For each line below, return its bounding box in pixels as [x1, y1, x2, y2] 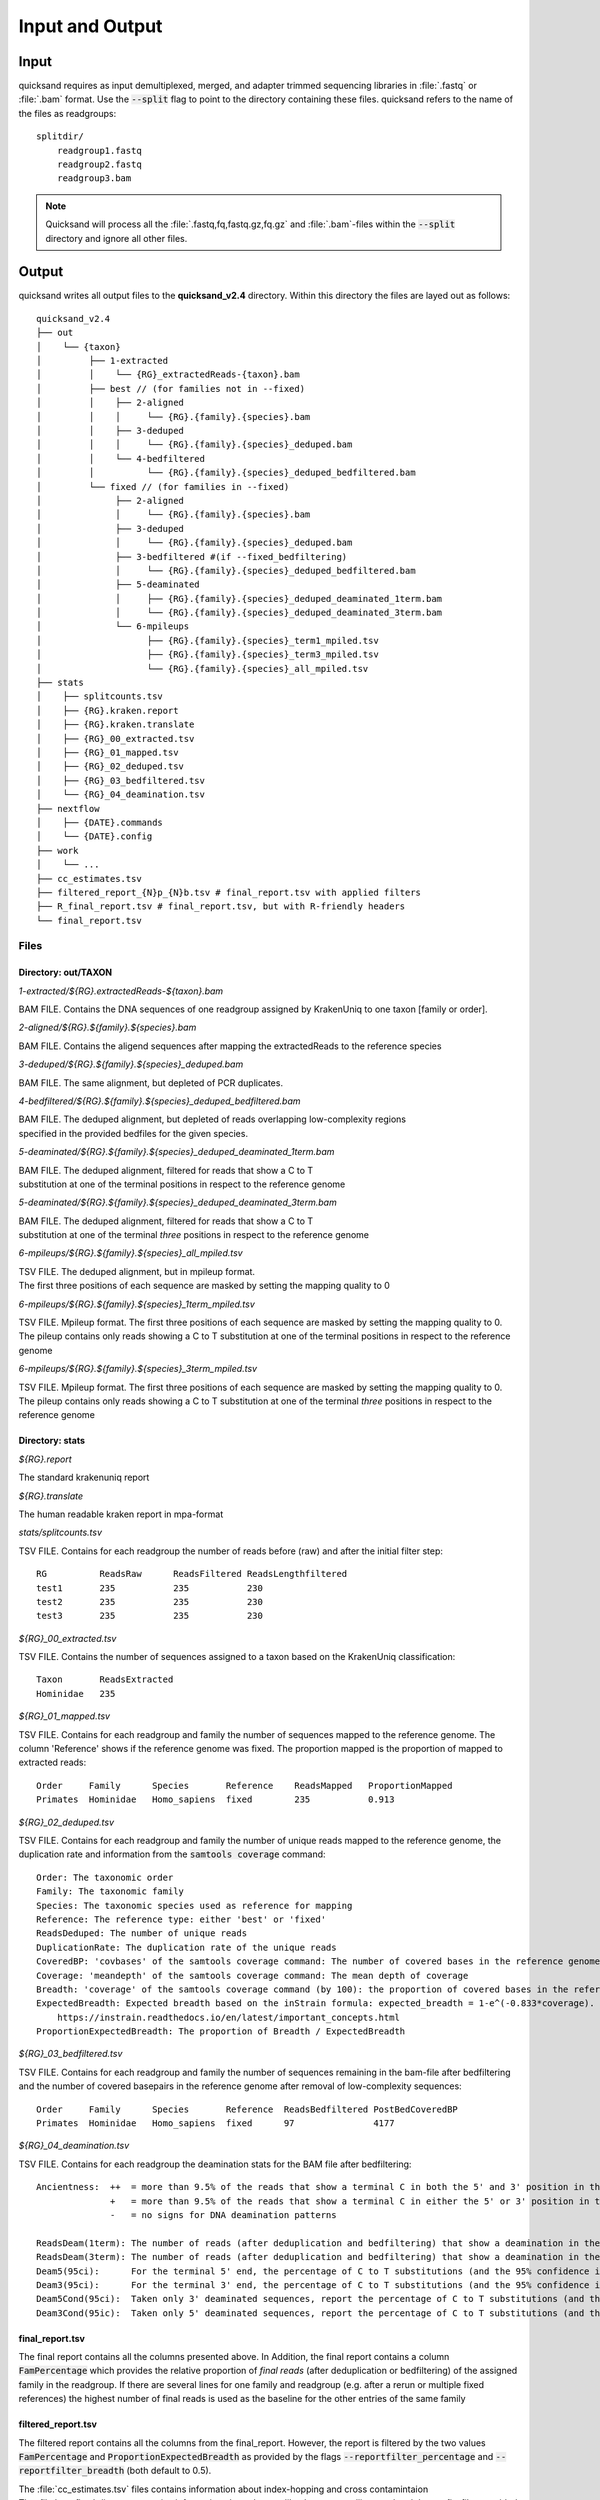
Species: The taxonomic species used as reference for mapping [36, 1900, 353, 1911]
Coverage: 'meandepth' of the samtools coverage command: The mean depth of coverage [36, 1970, 469, 1981]
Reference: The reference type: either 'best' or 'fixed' [36, 1913, 327, 1925]
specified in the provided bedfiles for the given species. [18, 1127, 249, 1139]
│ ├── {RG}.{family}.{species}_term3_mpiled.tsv [36, 649, 379, 660]
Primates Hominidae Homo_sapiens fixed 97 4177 [36, 2118, 395, 2129]
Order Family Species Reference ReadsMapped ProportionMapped [36, 1780, 453, 1791]
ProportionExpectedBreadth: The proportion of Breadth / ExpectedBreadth [36, 2026, 406, 2037]
